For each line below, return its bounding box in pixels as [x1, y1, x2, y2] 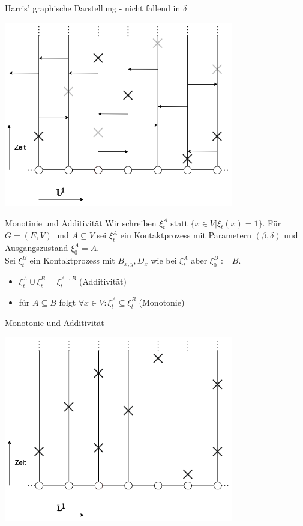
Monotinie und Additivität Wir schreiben [5, 216, 157, 229]
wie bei [151, 254, 177, 267]
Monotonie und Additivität [5, 316, 104, 329]
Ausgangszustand [5, 241, 68, 254]
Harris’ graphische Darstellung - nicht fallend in [5, 2, 181, 14]
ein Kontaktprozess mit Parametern [120, 229, 252, 241]
